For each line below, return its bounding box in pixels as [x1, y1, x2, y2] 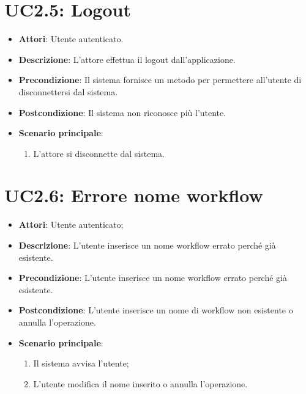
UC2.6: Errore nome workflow [4, 183, 263, 208]
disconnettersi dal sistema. [18, 85, 118, 98]
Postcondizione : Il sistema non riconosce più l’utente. [18, 106, 226, 119]
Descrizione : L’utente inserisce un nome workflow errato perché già [18, 239, 276, 251]
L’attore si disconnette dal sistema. [33, 147, 165, 159]
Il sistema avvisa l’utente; [33, 357, 129, 370]
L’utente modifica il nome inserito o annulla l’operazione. [33, 377, 248, 390]
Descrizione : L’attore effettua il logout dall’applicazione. [18, 53, 236, 65]
